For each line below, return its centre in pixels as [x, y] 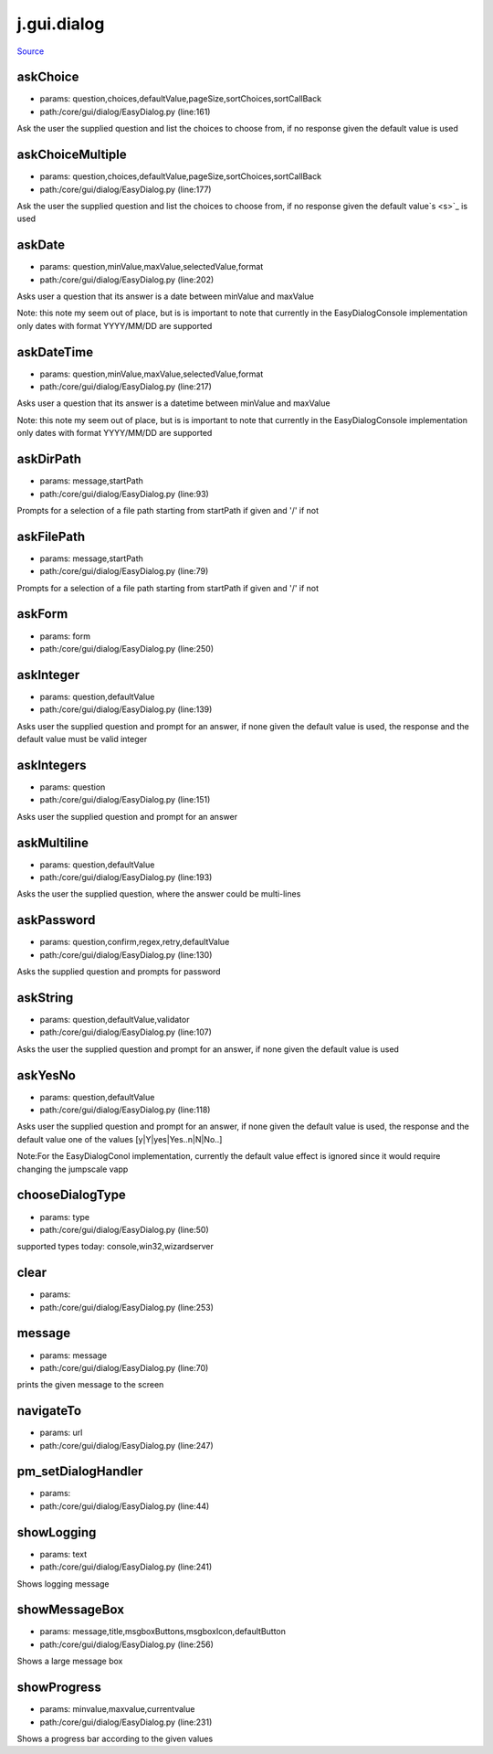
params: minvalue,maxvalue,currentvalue [117, 1709]
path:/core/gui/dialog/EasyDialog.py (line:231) [126, 1722]
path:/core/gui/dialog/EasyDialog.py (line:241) [126, 1567]
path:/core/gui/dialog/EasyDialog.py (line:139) [126, 709]
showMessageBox [71, 1610]
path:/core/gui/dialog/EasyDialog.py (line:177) [126, 189]
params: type [65, 1217]
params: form [65, 636]
